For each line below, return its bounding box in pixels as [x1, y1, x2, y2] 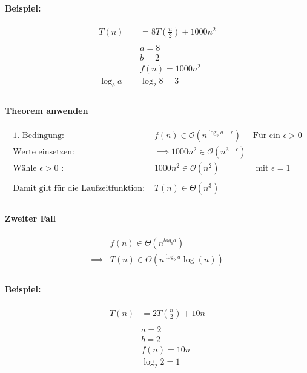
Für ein [253, 131, 280, 140]
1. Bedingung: [13, 131, 64, 140]
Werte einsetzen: [13, 147, 74, 156]
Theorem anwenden [5, 104, 88, 116]
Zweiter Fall [5, 211, 56, 224]
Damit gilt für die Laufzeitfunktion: [13, 183, 145, 193]
